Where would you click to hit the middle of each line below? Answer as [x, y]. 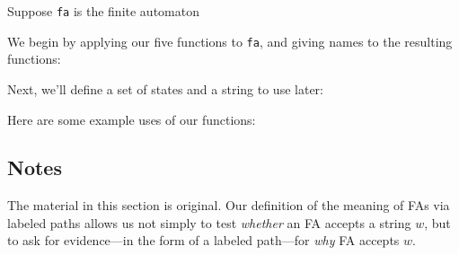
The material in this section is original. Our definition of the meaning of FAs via [229, 205]
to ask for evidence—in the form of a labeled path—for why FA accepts [203, 240]
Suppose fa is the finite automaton [103, 11]
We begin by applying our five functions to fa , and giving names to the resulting [230, 41]
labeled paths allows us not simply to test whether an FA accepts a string [209, 222]
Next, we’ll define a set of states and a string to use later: [165, 88]
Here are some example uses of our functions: [132, 119]
